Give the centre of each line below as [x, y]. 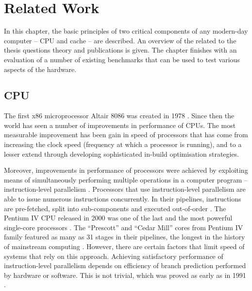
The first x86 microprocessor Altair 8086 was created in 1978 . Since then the [119, 116]
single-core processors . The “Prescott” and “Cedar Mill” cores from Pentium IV [124, 227]
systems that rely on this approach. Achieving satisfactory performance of [114, 256]
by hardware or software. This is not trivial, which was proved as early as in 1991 [125, 275]
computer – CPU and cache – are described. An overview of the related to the [120, 40]
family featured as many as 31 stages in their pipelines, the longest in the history [125, 237]
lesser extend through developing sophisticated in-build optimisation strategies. [122, 154]
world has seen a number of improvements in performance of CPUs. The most [120, 125]
